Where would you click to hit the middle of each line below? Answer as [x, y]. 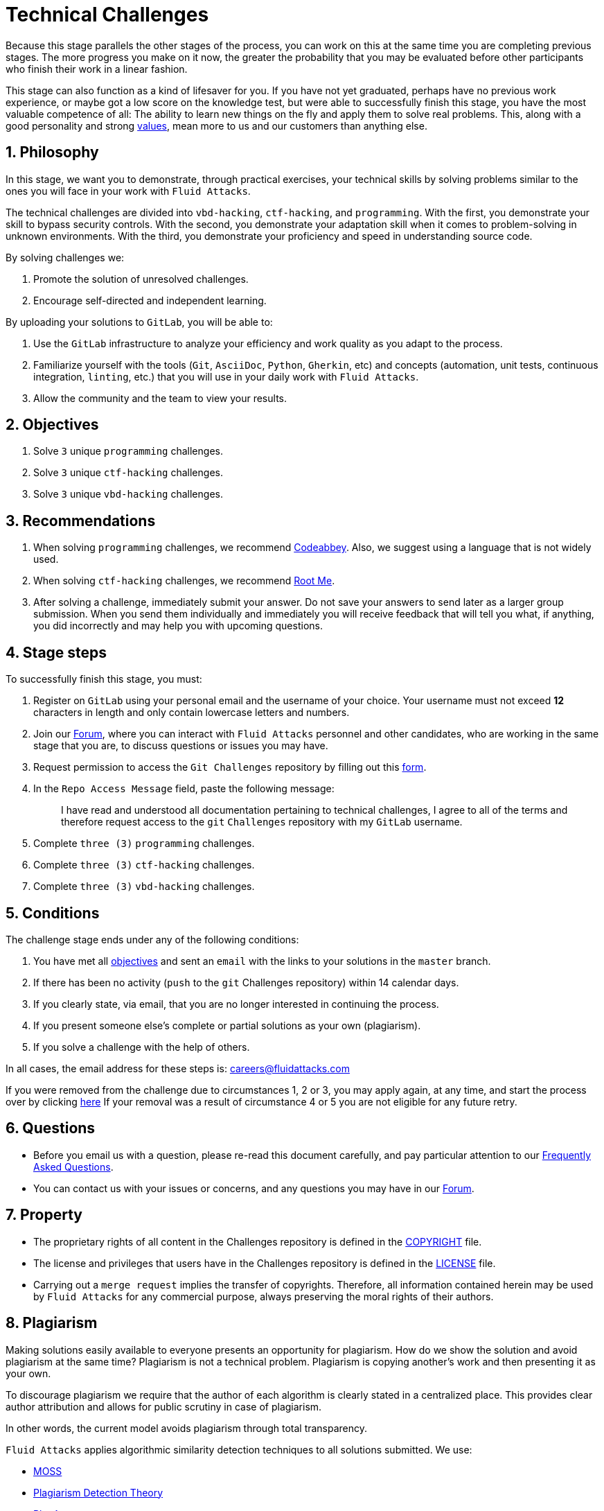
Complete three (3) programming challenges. [144, 844]
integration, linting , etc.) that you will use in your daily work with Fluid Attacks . [226, 376]
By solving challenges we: [65, 257]
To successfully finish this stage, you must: [104, 679]
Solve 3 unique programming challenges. [128, 451]
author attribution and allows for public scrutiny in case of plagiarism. [164, 1406]
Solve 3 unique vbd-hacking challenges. [128, 494]
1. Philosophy [52, 152]
